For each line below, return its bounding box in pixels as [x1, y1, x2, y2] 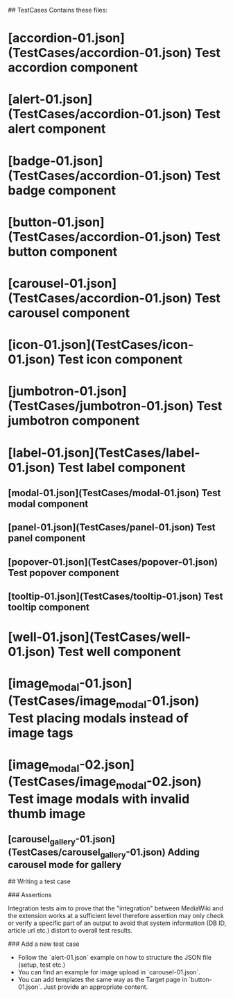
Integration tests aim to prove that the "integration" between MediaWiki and [8, 904, 224, 913]
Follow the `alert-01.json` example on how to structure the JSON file [17, 954, 212, 962]
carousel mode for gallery [8, 858, 122, 871]
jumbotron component [8, 413, 140, 429]
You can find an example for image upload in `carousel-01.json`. [17, 968, 200, 976]
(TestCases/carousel [8, 846, 101, 858]
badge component [8, 182, 116, 198]
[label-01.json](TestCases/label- [8, 445, 200, 461]
